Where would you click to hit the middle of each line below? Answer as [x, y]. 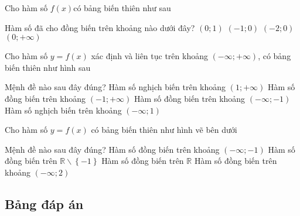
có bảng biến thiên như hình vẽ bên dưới [164, 130]
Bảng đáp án [44, 203]
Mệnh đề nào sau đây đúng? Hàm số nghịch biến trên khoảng [115, 87]
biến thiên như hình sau [48, 67]
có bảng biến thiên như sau [122, 8]
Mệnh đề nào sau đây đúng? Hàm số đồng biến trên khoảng [112, 149]
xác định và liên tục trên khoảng [149, 56]
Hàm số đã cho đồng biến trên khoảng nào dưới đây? [100, 27]
